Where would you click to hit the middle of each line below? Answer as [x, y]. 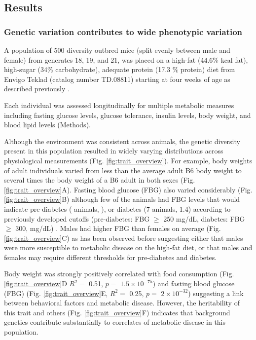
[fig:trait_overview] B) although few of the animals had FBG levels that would [122, 199]
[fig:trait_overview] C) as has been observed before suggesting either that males [124, 238]
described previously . [37, 89]
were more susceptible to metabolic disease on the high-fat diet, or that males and [128, 247]
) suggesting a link [216, 293]
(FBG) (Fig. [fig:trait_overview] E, [56, 293]
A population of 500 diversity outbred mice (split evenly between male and [117, 50]
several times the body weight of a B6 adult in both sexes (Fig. [100, 180]
